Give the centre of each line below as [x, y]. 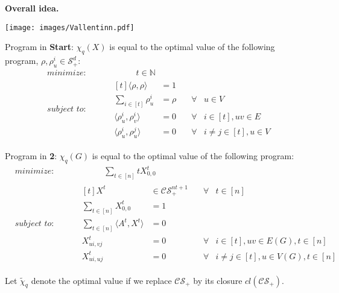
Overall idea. [32, 8]
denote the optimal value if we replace [101, 280]
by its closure [218, 280]
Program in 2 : [31, 155]
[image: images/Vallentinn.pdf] [70, 27]
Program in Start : [40, 47]
